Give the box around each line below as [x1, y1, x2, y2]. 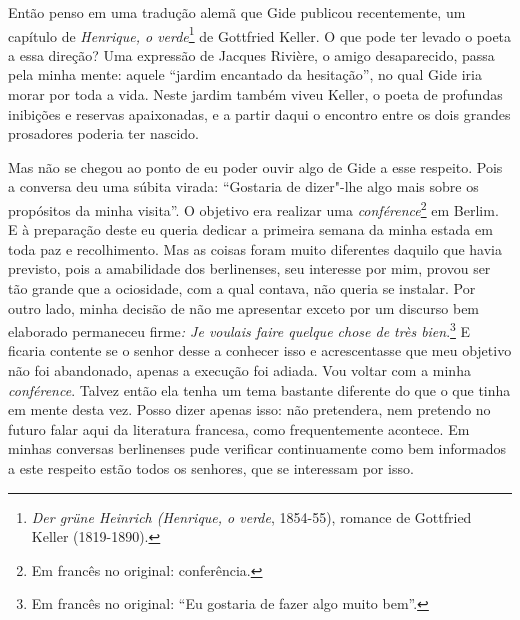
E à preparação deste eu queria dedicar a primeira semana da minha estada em [8, 219, 493, 240]
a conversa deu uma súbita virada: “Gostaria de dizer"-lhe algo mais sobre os [8, 176, 479, 197]
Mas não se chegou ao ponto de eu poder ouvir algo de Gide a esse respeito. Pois [8, 156, 503, 177]
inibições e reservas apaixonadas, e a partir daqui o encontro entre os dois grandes [8, 103, 511, 124]
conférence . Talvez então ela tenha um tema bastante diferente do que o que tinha [8, 379, 511, 400]
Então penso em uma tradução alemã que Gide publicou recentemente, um [8, 2, 466, 22]
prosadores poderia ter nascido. [8, 123, 199, 144]
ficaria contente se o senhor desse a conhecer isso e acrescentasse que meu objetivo [8, 340, 512, 361]
